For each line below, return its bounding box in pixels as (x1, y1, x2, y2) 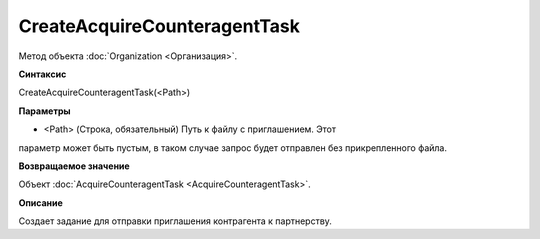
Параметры (18, 105, 71, 117)
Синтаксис (18, 68, 67, 80)
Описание (18, 196, 64, 209)
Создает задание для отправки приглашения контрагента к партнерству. (18, 215, 332, 227)
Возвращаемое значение (18, 160, 130, 172)
